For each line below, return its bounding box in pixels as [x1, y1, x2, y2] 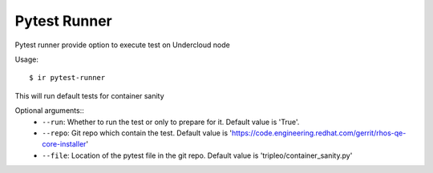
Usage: [14, 54, 39, 64]
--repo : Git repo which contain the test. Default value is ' [42, 128, 233, 138]
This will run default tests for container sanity [14, 91, 164, 100]
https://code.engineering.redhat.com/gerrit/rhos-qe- [231, 128, 407, 138]
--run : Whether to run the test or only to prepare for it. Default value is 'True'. [42, 117, 300, 127]
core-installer [42, 139, 87, 149]
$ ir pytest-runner [29, 73, 106, 82]
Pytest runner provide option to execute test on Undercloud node [14, 40, 230, 50]
